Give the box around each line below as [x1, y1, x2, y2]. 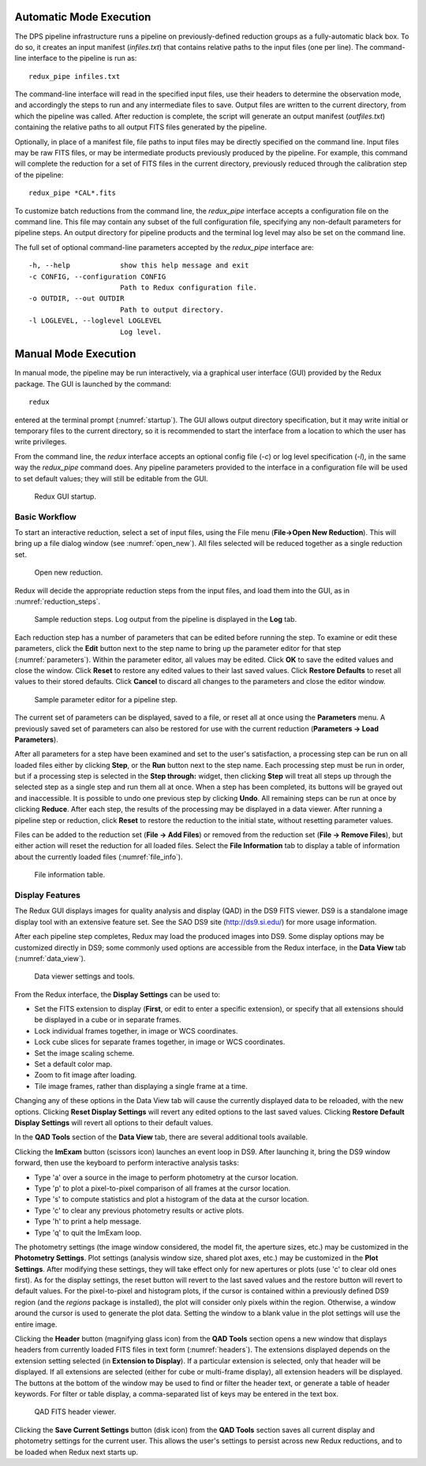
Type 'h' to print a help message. [34, 1217, 142, 1226]
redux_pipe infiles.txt [28, 72, 121, 80]
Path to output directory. [119, 305, 225, 314]
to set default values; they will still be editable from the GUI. [14, 473, 208, 483]
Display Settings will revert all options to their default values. [14, 1118, 213, 1128]
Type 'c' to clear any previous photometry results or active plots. [34, 1206, 245, 1215]
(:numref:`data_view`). [14, 953, 86, 963]
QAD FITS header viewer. [34, 1407, 117, 1416]
